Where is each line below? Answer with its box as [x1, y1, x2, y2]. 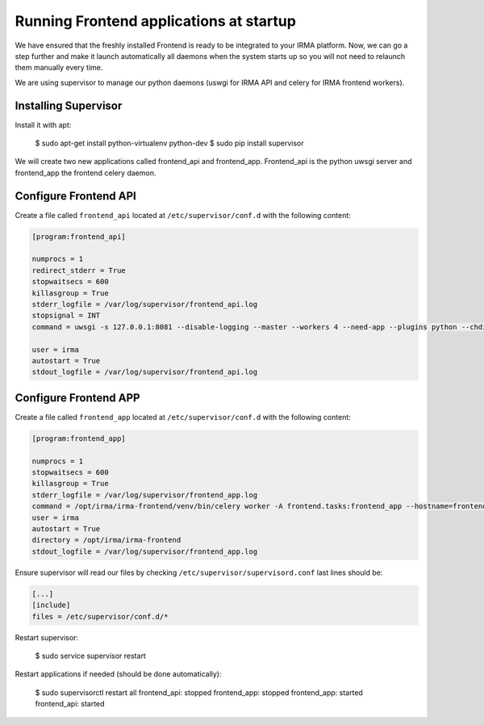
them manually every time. [15, 63, 103, 73]
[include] [31, 601, 71, 610]
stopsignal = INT [31, 311, 101, 321]
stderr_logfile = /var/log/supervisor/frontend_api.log [31, 300, 258, 309]
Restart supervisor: [15, 632, 79, 642]
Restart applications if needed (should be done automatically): [15, 669, 222, 679]
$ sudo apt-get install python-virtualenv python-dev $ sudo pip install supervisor [35, 138, 304, 149]
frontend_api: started [35, 699, 105, 709]
